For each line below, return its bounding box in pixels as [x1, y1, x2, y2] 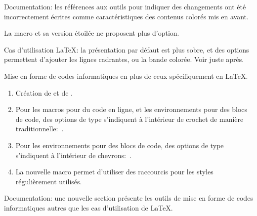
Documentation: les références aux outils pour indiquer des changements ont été [4, 1, 246, 11]
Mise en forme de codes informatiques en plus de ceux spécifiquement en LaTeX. [4, 70, 248, 81]
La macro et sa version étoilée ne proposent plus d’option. [4, 28, 179, 38]
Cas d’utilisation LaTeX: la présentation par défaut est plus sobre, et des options [4, 44, 249, 54]
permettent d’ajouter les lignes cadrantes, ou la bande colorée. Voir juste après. [4, 54, 244, 64]
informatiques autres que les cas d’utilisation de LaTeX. [4, 202, 173, 213]
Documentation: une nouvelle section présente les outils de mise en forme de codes [4, 193, 253, 203]
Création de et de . [15, 87, 73, 98]
